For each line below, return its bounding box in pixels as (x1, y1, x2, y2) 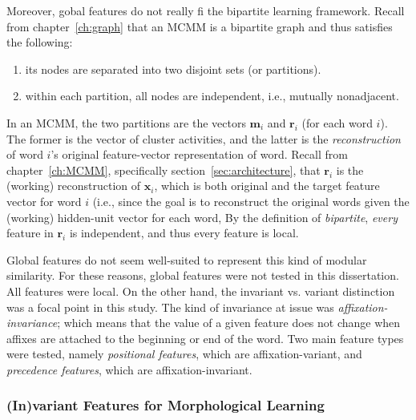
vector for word (6, 192, 82, 209)
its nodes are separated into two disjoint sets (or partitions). (25, 60, 321, 77)
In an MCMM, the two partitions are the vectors (6, 114, 246, 131)
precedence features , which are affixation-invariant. (6, 361, 252, 378)
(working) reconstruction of (6, 177, 141, 194)
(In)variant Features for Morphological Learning (6, 395, 325, 415)
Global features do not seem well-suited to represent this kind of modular (6, 251, 367, 268)
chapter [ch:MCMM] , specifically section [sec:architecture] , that (6, 161, 321, 178)
